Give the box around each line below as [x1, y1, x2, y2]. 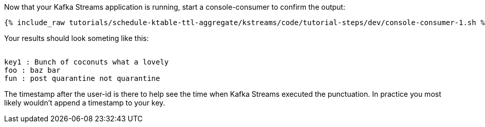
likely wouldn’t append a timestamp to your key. [4, 98, 165, 107]
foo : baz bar [4, 66, 61, 74]
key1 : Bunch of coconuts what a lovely [4, 58, 169, 66]
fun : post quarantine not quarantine [4, 74, 160, 82]
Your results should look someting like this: [4, 34, 149, 43]
